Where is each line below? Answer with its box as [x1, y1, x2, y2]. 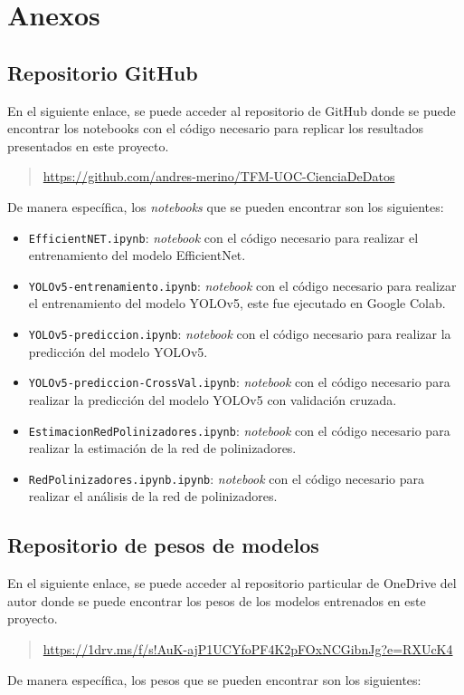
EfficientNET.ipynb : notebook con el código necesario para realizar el [28, 227, 419, 246]
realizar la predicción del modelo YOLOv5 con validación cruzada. [28, 390, 397, 409]
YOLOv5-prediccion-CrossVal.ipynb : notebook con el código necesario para [28, 372, 450, 391]
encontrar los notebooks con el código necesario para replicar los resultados [7, 119, 423, 138]
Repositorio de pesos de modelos [7, 531, 319, 559]
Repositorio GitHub [7, 58, 198, 86]
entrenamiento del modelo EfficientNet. [28, 246, 246, 265]
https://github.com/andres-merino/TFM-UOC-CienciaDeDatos [43, 167, 395, 186]
